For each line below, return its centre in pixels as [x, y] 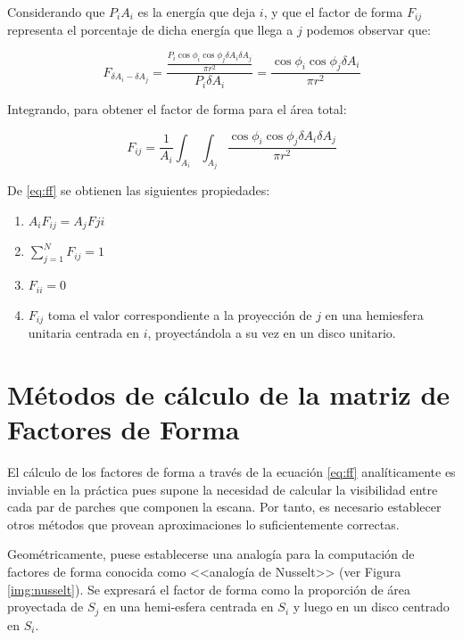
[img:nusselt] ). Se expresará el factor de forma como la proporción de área [209, 589]
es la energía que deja [197, 12]
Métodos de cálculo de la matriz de [229, 394]
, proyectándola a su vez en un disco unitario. [272, 333]
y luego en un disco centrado [371, 607]
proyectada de [45, 607]
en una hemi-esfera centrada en [188, 607]
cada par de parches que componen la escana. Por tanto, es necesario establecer [224, 507]
